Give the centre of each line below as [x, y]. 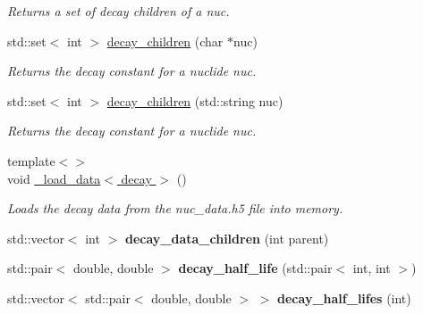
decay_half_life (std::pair [255, 268]
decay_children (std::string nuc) [195, 100]
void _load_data [54, 178]
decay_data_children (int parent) [227, 238]
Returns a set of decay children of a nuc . [118, 11]
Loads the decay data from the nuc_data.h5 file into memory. [175, 208]
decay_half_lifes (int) [344, 297]
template [31, 160]
